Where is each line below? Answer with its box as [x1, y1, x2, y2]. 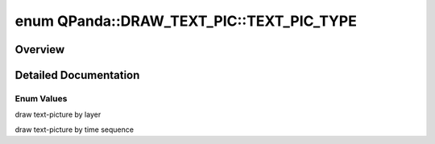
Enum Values [14, 93, 68, 104]
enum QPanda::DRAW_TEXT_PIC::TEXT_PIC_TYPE [14, 12, 358, 30]
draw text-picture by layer [14, 109, 101, 120]
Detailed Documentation [14, 68, 140, 82]
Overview [14, 43, 65, 56]
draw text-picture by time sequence [14, 125, 135, 134]
